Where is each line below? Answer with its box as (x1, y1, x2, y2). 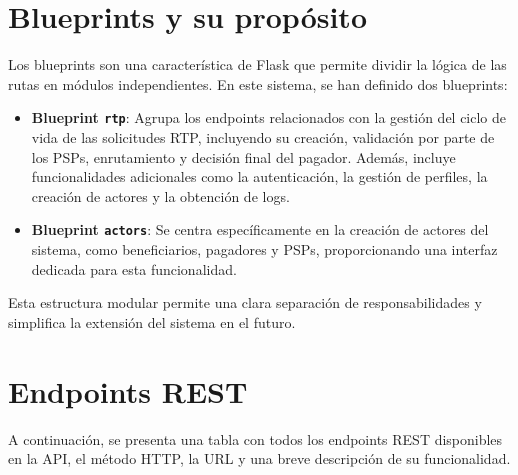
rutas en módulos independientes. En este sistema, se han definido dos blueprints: (8, 73, 508, 94)
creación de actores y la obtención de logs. (31, 185, 290, 206)
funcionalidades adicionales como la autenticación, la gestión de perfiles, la (31, 166, 488, 187)
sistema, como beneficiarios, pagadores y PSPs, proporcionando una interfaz (31, 239, 498, 259)
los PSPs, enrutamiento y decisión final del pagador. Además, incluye (31, 146, 456, 167)
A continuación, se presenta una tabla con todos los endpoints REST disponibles (8, 428, 503, 449)
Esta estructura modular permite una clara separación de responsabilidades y (8, 292, 482, 313)
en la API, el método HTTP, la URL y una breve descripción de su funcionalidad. (8, 448, 511, 469)
